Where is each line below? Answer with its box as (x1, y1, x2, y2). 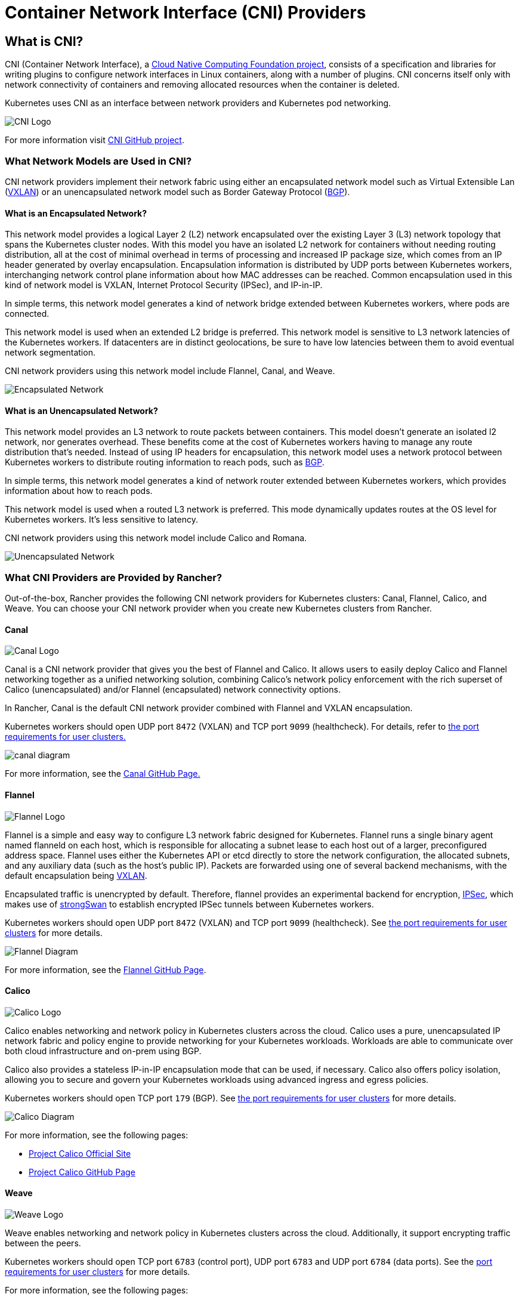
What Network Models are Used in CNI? (5, 155, 192, 167)
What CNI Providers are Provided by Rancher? (5, 571, 223, 583)
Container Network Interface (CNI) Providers (5, 2, 366, 23)
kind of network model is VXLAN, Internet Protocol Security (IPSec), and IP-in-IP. (5, 280, 323, 291)
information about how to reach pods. (5, 486, 153, 496)
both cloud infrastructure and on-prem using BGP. (5, 1045, 202, 1056)
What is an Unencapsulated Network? (5, 405, 158, 416)
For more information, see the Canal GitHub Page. (5, 768, 200, 779)
